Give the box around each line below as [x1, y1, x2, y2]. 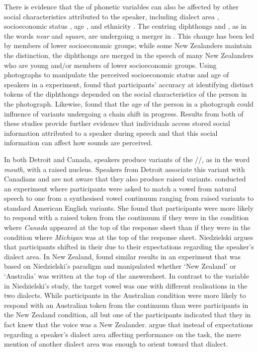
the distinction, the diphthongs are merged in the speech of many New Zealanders [4, 50, 254, 60]
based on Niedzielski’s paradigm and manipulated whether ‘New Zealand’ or [4, 261, 236, 271]
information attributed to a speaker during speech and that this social [4, 127, 218, 138]
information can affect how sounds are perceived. [4, 137, 153, 148]
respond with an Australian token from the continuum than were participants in [4, 299, 249, 310]
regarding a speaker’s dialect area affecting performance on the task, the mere [4, 329, 241, 339]
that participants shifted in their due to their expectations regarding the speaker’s [4, 241, 254, 252]
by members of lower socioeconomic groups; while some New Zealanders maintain [4, 40, 252, 51]
